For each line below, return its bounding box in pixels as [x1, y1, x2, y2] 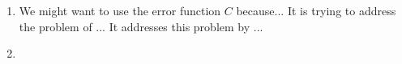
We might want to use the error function [19, 2, 221, 18]
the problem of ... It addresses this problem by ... [19, 18, 263, 34]
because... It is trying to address [236, 2, 396, 18]
